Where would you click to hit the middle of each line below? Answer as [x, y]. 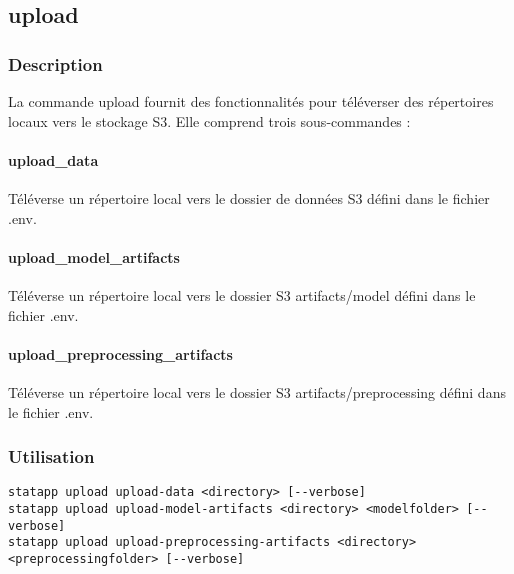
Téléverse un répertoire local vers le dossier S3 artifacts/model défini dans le [242, 294]
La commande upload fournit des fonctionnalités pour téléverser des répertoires [251, 101]
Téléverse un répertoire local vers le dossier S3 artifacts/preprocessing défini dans [257, 391]
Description [55, 63]
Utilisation [51, 456]
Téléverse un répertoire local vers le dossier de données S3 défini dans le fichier [249, 197]
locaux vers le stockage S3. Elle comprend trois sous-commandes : [209, 120]
